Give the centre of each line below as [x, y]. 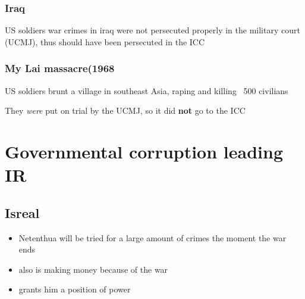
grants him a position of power [75, 289]
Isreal [22, 212]
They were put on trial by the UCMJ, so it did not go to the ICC [125, 110]
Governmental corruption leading [144, 151]
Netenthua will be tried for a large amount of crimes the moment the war [152, 237]
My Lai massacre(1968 [60, 68]
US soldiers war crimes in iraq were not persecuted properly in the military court [152, 30]
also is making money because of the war [93, 269]
